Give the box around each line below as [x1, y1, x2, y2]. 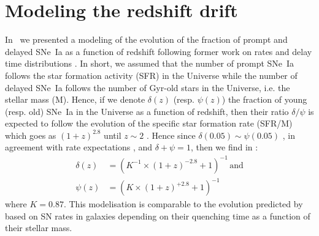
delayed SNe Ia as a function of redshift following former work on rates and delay [5, 45, 312, 57]
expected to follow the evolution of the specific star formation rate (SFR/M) [5, 117, 293, 130]
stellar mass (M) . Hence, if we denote [5, 93, 145, 106]
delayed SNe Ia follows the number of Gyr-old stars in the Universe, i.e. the [5, 81, 290, 94]
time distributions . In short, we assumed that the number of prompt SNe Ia [5, 57, 294, 70]
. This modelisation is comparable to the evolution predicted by [63, 197, 303, 210]
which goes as [5, 128, 56, 141]
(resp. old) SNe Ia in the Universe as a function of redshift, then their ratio [5, 105, 289, 117]
